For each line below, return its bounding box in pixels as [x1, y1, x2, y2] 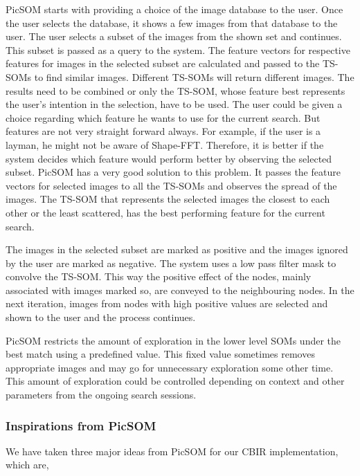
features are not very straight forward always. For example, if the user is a [6, 124, 321, 138]
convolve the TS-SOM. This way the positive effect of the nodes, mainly [6, 269, 312, 284]
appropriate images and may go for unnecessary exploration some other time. [6, 360, 334, 374]
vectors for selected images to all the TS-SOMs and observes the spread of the [6, 178, 337, 192]
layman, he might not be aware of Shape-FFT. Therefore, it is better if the [6, 137, 324, 152]
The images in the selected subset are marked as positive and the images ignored [6, 242, 348, 257]
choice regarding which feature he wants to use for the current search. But [6, 110, 321, 125]
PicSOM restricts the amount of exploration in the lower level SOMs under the [6, 333, 341, 347]
